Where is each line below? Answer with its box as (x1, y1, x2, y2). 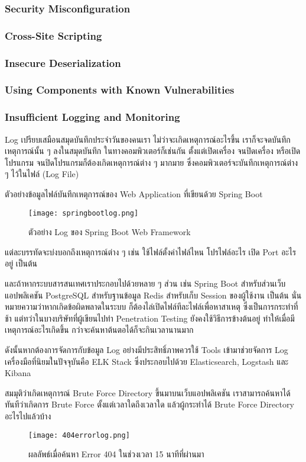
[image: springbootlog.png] (28, 208, 139, 217)
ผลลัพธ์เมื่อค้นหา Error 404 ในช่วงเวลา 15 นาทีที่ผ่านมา (28, 448, 204, 460)
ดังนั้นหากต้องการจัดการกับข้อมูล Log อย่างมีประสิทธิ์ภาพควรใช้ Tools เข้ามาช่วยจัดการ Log (5, 343, 288, 355)
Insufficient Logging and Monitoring (5, 110, 180, 124)
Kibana (5, 367, 31, 379)
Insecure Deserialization (5, 55, 121, 70)
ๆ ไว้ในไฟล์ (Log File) (5, 168, 79, 180)
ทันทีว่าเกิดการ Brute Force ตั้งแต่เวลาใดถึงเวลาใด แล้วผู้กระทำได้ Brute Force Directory (5, 398, 294, 410)
